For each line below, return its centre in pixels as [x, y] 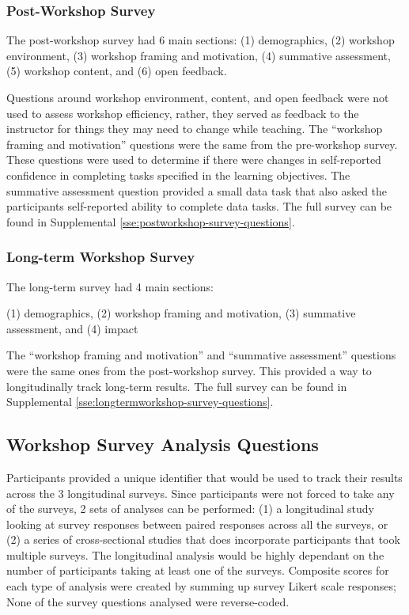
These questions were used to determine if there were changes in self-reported [194, 159]
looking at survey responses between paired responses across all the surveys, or [197, 524]
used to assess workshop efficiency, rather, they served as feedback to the [183, 113]
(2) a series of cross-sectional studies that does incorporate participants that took [203, 539]
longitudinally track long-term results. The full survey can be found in [177, 386]
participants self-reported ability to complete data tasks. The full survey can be [199, 206]
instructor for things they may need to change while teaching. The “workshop [195, 129]
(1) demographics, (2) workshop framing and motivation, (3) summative [181, 313]
